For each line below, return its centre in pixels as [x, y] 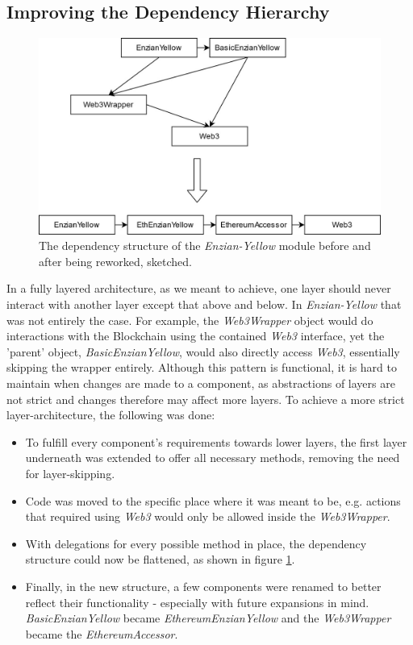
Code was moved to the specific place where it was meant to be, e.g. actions [213, 500]
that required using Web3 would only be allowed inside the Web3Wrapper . [208, 516]
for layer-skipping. [70, 473]
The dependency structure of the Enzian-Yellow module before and [205, 246]
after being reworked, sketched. [115, 261]
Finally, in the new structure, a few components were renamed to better [203, 586]
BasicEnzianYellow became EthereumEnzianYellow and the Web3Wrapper [208, 618]
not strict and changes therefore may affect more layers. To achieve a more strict [206, 399]
